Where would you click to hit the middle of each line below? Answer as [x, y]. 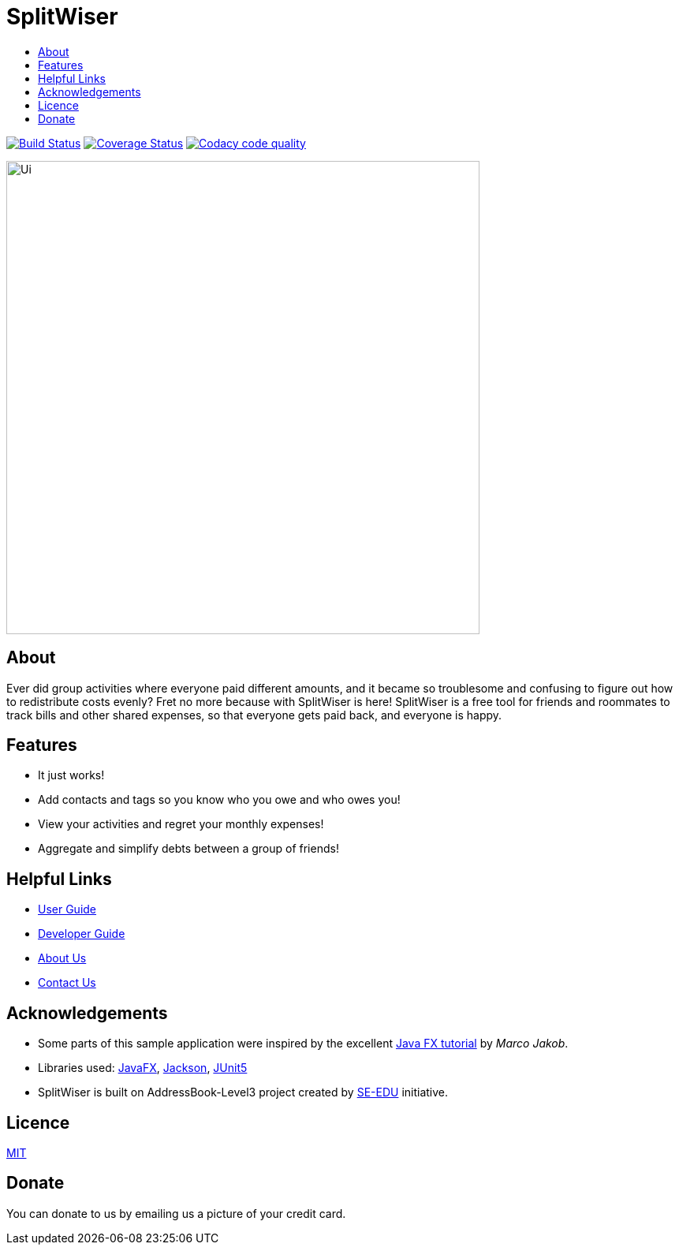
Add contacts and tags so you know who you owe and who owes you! [219, 800]
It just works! [71, 775]
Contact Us [67, 983]
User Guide [67, 909]
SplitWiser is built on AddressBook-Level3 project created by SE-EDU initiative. [243, 1092]
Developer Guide [82, 934]
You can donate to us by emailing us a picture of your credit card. [176, 1213]
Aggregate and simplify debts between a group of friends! [188, 849]
